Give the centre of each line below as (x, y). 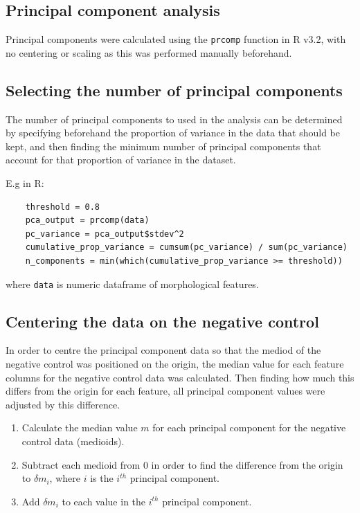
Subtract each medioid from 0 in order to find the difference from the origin (182, 464)
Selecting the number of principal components (174, 90)
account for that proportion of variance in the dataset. (121, 160)
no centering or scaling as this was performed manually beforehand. (149, 52)
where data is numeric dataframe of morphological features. (132, 283)
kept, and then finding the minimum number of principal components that (163, 146)
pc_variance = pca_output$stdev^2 (105, 234)
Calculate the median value (80, 427)
